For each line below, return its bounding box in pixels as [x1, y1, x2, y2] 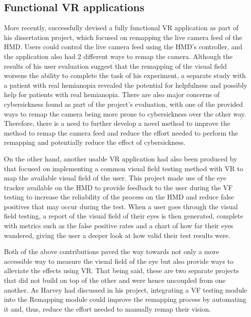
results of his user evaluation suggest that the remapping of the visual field [4, 60, 227, 71]
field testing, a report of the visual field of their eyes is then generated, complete [4, 211, 244, 221]
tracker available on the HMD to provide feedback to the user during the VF [4, 182, 233, 192]
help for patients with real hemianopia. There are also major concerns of [4, 89, 220, 99]
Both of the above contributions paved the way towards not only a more [4, 246, 219, 257]
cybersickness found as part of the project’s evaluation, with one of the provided [4, 99, 243, 109]
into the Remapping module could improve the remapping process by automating [4, 294, 247, 304]
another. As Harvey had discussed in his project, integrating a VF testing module [4, 284, 247, 295]
